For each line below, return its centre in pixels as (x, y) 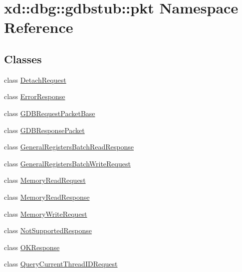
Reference (39, 27)
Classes (23, 59)
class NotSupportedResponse (48, 230)
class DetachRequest (35, 79)
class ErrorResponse (35, 96)
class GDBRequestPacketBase (50, 113)
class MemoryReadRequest (45, 180)
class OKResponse (32, 247)
